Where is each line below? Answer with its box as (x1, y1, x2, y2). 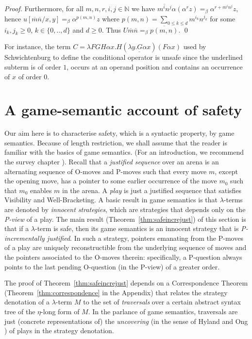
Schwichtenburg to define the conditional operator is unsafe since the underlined (4, 52, 243, 62)
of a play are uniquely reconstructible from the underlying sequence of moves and (4, 242, 247, 252)
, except (215, 166, 238, 176)
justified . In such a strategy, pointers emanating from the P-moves (47, 232, 243, 243)
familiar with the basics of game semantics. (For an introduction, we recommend (4, 147, 244, 157)
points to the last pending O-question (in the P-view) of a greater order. (4, 261, 220, 271)
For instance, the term (4, 41, 71, 52)
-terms (223, 195, 243, 205)
